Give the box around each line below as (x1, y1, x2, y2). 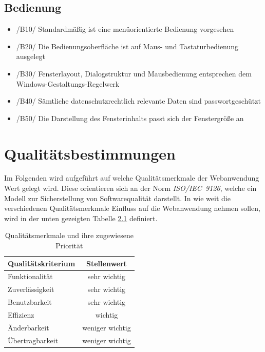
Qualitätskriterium (8, 258, 75, 268)
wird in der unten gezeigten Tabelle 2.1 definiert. (4, 212, 158, 223)
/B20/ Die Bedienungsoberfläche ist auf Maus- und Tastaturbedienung (16, 41, 239, 51)
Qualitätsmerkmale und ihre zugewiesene (5, 230, 134, 241)
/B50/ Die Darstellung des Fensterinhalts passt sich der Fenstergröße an (16, 112, 244, 123)
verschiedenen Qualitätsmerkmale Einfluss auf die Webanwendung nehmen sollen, (4, 203, 260, 213)
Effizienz (8, 309, 34, 320)
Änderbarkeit (8, 322, 49, 333)
